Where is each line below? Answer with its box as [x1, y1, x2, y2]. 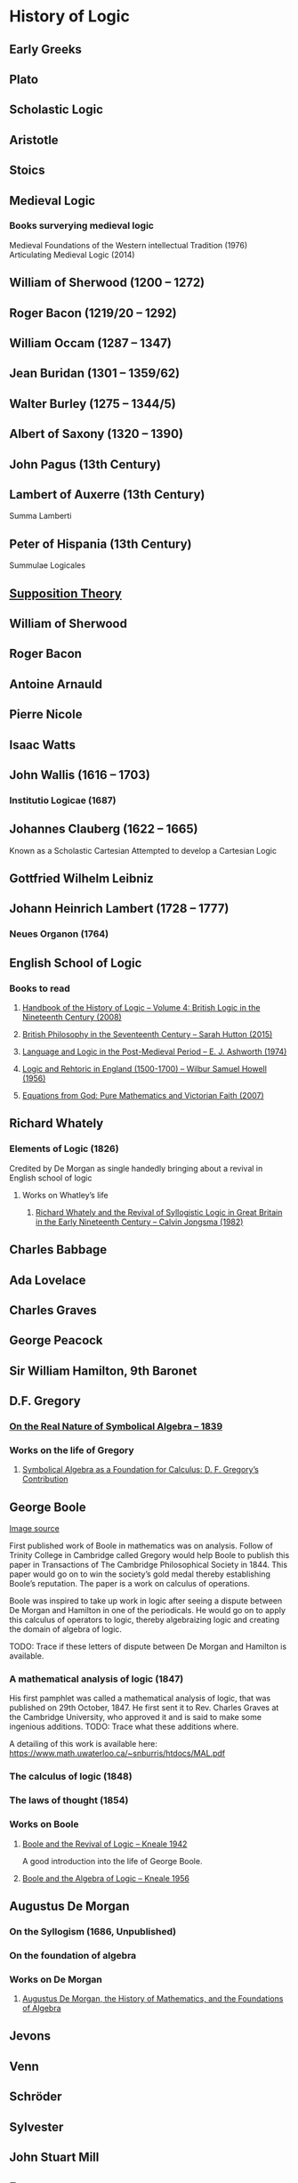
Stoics [9, 163, 45, 178]
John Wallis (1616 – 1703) [9, 767, 151, 783]
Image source [9, 1523, 60, 1534]
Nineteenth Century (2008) [21, 1012, 122, 1023]
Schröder [9, 2090, 62, 2105]
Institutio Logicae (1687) [9, 794, 117, 807]
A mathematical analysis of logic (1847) [9, 1673, 184, 1685]
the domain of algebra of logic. [9, 1624, 123, 1635]
